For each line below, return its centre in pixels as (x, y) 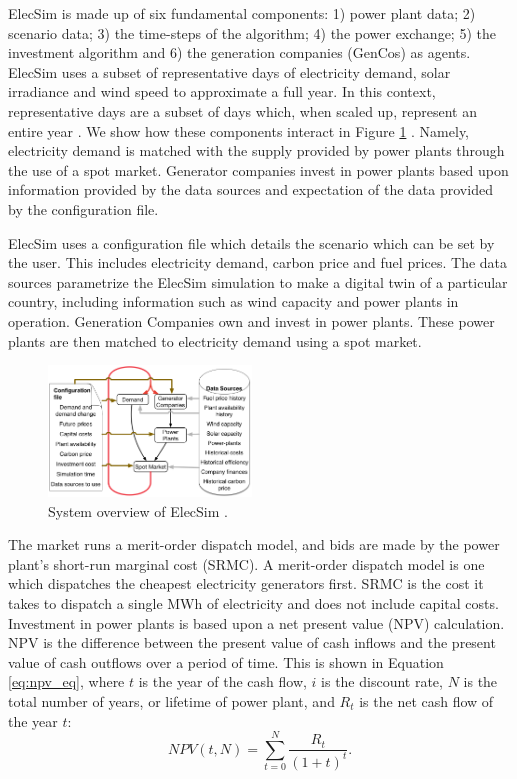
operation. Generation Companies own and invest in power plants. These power (251, 320)
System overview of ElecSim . (138, 510)
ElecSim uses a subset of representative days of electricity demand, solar (229, 71)
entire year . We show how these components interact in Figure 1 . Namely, (239, 130)
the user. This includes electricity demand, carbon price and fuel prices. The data (258, 262)
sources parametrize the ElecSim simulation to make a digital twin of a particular (258, 281)
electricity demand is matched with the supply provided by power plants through (256, 150)
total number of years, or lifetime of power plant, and (171, 700)
